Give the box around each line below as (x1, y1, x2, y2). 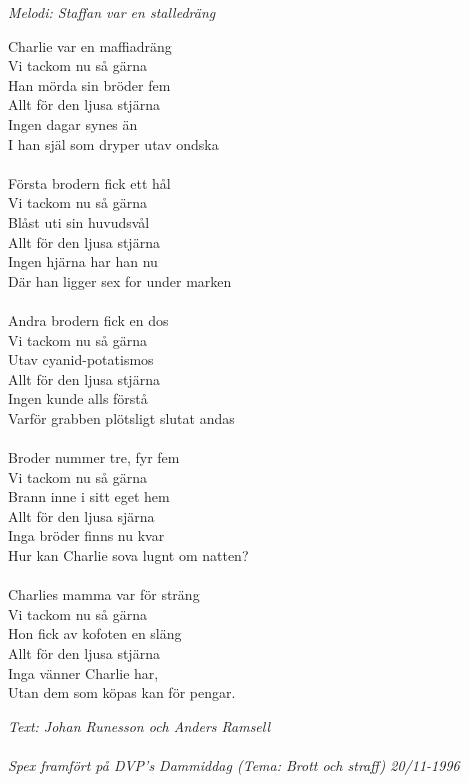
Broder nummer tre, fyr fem (8, 447, 180, 468)
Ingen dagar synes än (8, 113, 138, 134)
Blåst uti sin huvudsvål (8, 211, 150, 232)
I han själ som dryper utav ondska (8, 133, 219, 154)
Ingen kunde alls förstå (8, 388, 148, 409)
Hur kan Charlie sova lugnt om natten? (8, 545, 249, 566)
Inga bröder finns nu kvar (8, 525, 165, 546)
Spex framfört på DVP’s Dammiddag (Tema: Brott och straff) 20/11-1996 (8, 754, 460, 775)
